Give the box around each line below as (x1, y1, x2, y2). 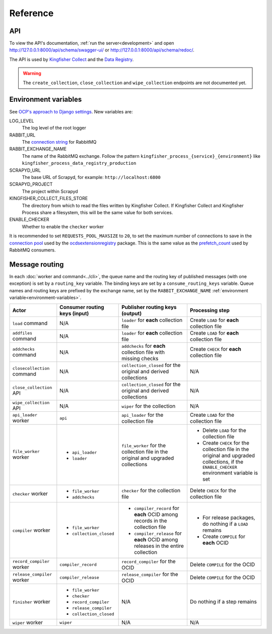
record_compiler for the (121, 558, 176, 565)
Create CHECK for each (189, 346, 241, 353)
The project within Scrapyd (22, 188, 78, 194)
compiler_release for (134, 530, 182, 537)
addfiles (12, 330, 33, 336)
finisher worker (12, 598, 50, 605)
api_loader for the (121, 411, 164, 418)
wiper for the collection (121, 402, 176, 409)
